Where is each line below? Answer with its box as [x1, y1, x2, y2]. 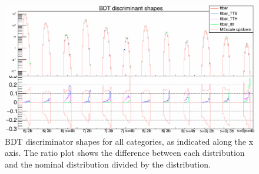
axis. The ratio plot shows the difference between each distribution [5, 146, 245, 159]
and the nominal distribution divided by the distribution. [5, 158, 211, 170]
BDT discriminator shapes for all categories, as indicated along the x [5, 135, 254, 147]
